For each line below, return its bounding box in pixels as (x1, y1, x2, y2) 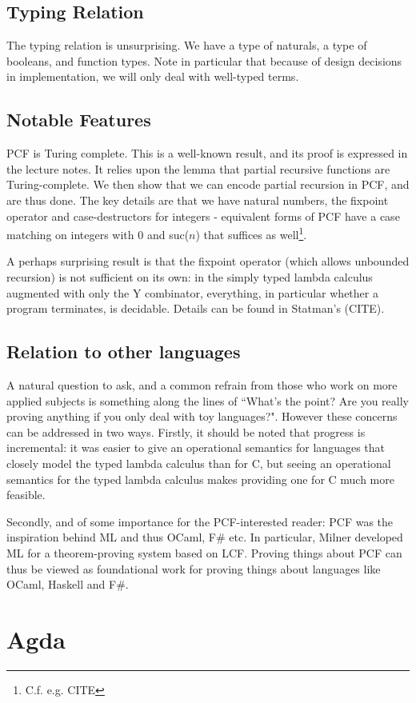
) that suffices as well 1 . (195, 224, 307, 242)
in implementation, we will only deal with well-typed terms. (6, 68, 299, 85)
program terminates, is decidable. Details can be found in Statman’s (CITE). (6, 300, 385, 317)
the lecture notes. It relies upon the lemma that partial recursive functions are (6, 160, 390, 177)
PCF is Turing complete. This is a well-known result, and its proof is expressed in (6, 145, 408, 162)
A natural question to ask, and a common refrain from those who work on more (6, 376, 398, 393)
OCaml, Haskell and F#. (6, 576, 129, 593)
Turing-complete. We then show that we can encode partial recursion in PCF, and (6, 176, 410, 193)
